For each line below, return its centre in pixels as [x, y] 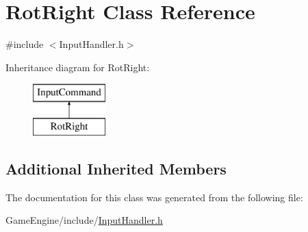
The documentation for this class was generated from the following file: [154, 197]
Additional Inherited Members [116, 168]
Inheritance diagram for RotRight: [78, 67]
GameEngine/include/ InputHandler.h [84, 220]
